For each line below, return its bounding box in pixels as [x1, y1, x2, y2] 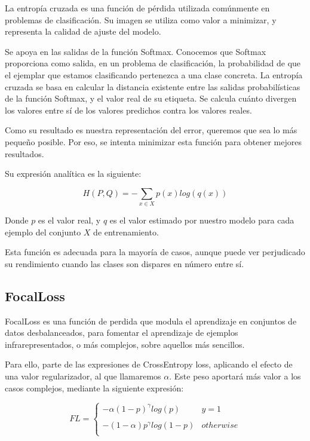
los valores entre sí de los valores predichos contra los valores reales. [5, 103, 252, 116]
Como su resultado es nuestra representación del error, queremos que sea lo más [5, 124, 297, 136]
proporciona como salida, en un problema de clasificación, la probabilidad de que [5, 57, 301, 69]
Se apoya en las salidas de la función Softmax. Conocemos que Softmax [5, 45, 266, 57]
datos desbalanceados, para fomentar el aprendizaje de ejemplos [5, 326, 238, 339]
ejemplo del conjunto [5, 225, 81, 238]
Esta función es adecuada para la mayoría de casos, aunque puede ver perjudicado [5, 246, 305, 258]
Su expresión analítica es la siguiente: [5, 167, 142, 180]
